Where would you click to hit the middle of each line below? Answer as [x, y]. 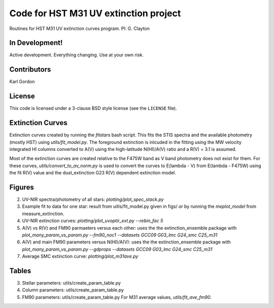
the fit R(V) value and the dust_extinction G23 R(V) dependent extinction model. [93, 173]
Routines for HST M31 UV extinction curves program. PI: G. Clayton [79, 28]
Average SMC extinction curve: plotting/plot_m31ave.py [80, 256]
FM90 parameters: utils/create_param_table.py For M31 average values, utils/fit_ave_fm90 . [117, 297]
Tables [20, 271]
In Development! [36, 43]
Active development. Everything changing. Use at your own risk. [77, 55]
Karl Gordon [22, 82]
